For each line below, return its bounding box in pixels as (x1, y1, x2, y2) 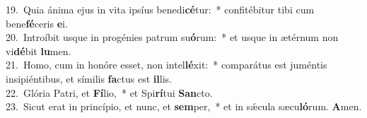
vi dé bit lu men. (6, 43, 71, 58)
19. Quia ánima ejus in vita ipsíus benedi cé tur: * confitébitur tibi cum (6, 2, 315, 16)
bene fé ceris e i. (6, 16, 68, 30)
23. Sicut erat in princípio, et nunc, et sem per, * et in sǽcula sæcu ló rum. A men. (6, 99, 362, 114)
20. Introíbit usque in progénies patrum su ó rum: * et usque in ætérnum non (6, 30, 339, 45)
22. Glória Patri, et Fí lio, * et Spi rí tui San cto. (6, 85, 213, 100)
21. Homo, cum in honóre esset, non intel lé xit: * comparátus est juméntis (6, 57, 327, 72)
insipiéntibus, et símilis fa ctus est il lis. (6, 71, 172, 85)
